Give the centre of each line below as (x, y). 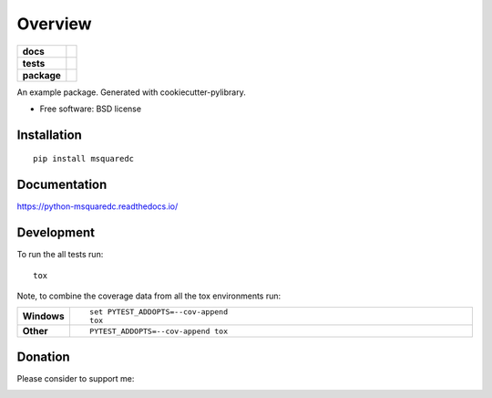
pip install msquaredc (84, 159)
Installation (49, 135)
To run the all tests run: (60, 255)
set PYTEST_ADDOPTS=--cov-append (159, 312)
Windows (43, 317)
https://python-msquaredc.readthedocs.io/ (97, 206)
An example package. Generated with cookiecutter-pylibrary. (131, 92)
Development (56, 233)
